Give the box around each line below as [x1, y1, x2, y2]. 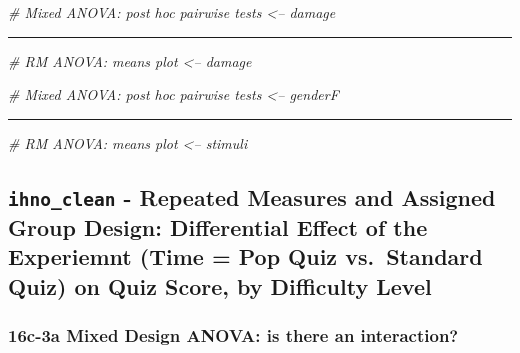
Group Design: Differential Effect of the [8, 211, 428, 242]
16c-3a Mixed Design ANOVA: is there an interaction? [8, 322, 459, 347]
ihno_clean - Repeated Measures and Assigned [8, 181, 496, 212]
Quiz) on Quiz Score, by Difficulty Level [8, 270, 432, 301]
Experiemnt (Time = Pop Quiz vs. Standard [8, 241, 483, 272]
